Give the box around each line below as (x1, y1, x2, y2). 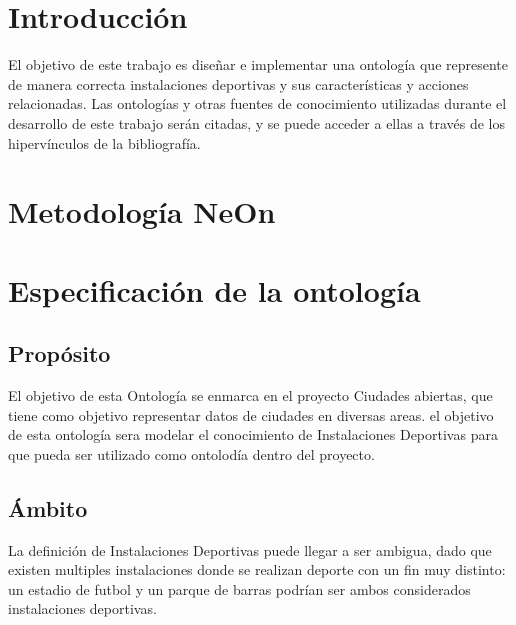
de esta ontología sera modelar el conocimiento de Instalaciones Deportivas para (8, 424, 498, 445)
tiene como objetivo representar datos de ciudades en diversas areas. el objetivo (8, 404, 494, 425)
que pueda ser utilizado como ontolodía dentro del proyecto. (8, 443, 375, 464)
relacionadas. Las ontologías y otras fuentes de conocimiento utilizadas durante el (8, 93, 507, 114)
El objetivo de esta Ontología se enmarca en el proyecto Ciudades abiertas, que (8, 385, 493, 406)
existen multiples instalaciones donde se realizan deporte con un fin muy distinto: (8, 559, 506, 580)
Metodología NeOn (8, 191, 276, 232)
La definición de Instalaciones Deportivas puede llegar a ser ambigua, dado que (8, 539, 492, 560)
